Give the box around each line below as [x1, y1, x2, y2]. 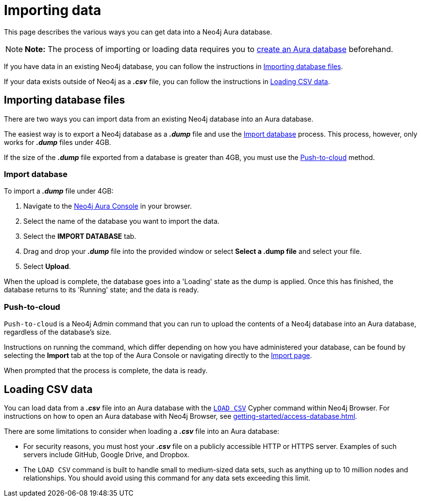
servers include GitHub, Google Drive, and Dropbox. [23, 450, 190, 459]
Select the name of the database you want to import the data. [23, 217, 219, 226]
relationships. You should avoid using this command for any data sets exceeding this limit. [23, 473, 311, 482]
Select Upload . [23, 262, 71, 271]
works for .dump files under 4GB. [4, 138, 111, 146]
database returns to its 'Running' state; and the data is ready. [4, 286, 199, 294]
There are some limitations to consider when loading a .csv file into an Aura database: [4, 427, 280, 435]
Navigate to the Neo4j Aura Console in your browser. [23, 202, 192, 211]
